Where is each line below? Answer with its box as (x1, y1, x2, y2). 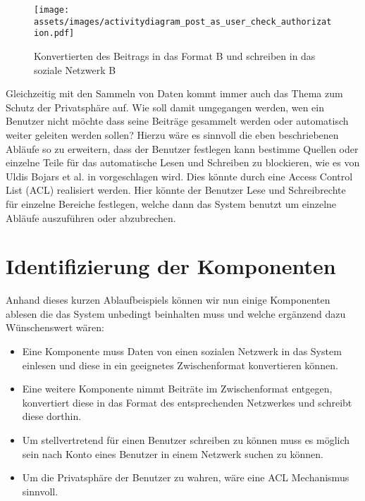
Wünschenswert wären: (6, 320, 104, 335)
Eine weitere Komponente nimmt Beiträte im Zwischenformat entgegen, (22, 381, 333, 396)
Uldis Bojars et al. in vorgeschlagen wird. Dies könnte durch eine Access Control (6, 168, 353, 183)
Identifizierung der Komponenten (6, 252, 336, 280)
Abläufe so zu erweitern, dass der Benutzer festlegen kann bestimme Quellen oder (6, 141, 359, 156)
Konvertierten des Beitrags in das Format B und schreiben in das (34, 48, 316, 63)
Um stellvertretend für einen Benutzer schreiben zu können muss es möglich (22, 432, 350, 447)
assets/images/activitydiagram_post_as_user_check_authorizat (34, 16, 332, 27)
